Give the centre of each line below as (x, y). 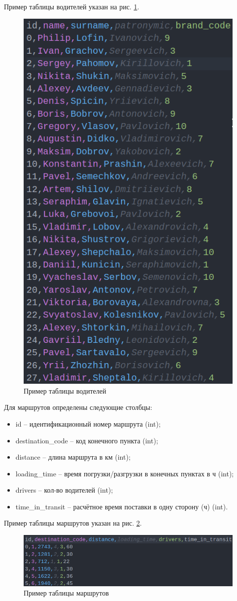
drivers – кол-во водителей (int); (64, 490)
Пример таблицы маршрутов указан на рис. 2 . (73, 523)
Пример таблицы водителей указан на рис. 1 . (72, 6)
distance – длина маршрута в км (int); (73, 457)
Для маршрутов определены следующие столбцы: (78, 407)
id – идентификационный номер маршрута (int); (88, 423)
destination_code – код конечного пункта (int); (87, 440)
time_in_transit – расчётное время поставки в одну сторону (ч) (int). (122, 506)
